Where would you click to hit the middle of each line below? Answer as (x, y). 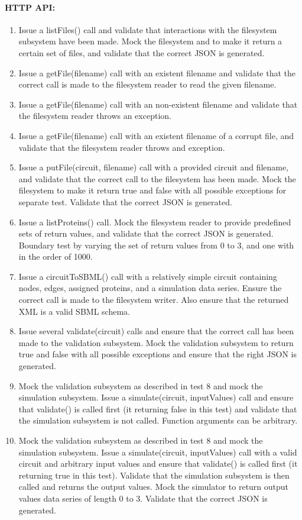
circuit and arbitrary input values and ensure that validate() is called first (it (158, 464)
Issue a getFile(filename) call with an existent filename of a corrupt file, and (156, 135)
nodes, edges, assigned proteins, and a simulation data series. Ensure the (150, 288)
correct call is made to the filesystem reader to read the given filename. (147, 84)
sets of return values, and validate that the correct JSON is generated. (146, 233)
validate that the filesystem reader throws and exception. (122, 147)
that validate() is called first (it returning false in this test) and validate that (158, 408)
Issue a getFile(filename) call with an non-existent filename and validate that (158, 104)
